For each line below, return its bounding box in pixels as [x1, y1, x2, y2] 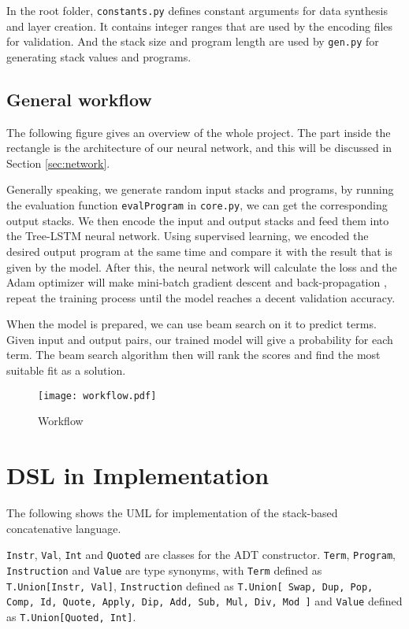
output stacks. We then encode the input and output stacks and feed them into [6, 212, 389, 228]
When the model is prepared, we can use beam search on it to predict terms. [6, 316, 377, 332]
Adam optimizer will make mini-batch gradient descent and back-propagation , [6, 274, 387, 290]
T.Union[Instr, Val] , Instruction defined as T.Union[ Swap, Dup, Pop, [6, 577, 374, 594]
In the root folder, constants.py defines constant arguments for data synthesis [6, 2, 388, 18]
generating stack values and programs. [6, 48, 191, 65]
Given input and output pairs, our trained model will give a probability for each [6, 331, 393, 347]
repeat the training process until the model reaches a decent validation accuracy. [6, 289, 396, 305]
